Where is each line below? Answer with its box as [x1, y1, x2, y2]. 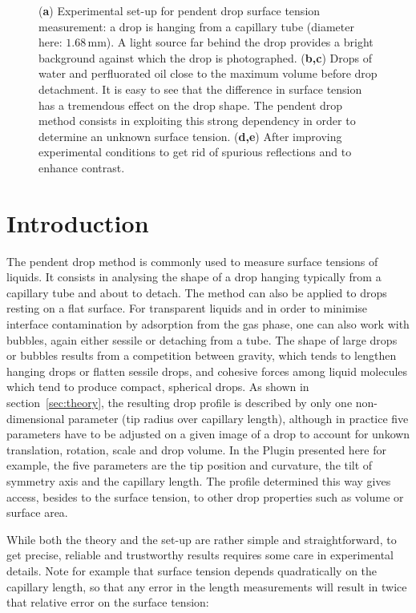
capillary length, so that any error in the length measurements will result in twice [6, 578, 407, 595]
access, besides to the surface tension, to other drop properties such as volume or [6, 488, 404, 505]
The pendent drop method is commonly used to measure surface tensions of [6, 252, 378, 269]
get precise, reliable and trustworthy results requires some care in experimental [6, 546, 394, 563]
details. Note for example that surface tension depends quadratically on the [6, 562, 378, 579]
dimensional [6, 409, 65, 426]
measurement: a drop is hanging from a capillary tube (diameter [38, 18, 354, 34]
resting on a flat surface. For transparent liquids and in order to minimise [6, 300, 368, 317]
